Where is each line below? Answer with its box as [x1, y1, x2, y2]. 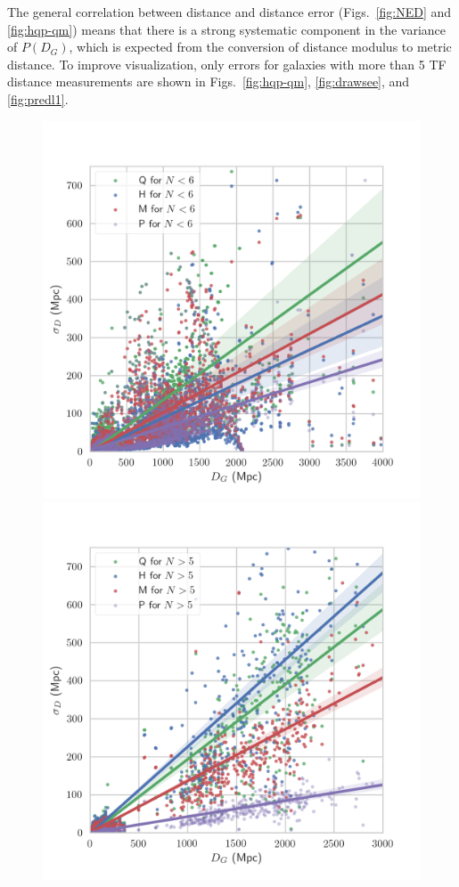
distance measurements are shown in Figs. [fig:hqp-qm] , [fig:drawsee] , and [7, 72, 410, 91]
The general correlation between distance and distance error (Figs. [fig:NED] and [7, 3, 452, 20]
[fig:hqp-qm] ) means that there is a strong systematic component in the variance [7, 20, 447, 38]
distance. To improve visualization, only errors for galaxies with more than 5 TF [7, 54, 447, 73]
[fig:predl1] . [7, 89, 69, 108]
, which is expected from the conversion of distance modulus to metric [69, 37, 452, 56]
